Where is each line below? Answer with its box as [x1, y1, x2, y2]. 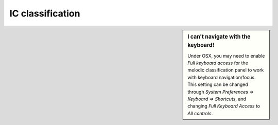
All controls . [187, 110, 213, 116]
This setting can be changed [187, 81, 248, 87]
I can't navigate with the [187, 33, 251, 40]
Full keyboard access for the [187, 60, 248, 66]
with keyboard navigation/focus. [187, 74, 256, 80]
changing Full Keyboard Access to [187, 103, 260, 109]
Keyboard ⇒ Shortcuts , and [187, 96, 247, 102]
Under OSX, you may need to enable [187, 52, 265, 59]
